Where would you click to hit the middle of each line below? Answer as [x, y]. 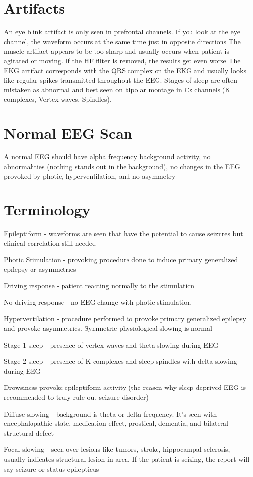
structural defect [29, 432]
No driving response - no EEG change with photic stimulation [97, 302]
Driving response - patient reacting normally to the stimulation [99, 285]
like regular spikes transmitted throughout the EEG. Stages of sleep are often [121, 80]
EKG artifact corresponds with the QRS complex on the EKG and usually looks [125, 70]
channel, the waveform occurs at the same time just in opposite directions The [122, 41]
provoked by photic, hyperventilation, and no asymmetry [90, 176]
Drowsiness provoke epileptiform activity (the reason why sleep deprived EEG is [125, 387]
